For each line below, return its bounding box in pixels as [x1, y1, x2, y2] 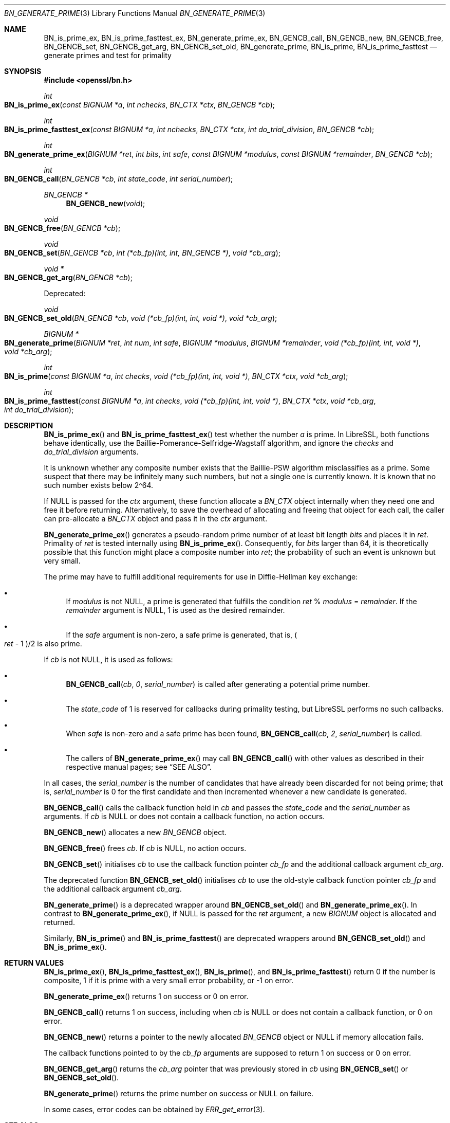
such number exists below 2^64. [44, 481, 154, 490]
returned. [44, 918, 75, 927]
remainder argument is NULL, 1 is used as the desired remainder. [66, 606, 285, 614]
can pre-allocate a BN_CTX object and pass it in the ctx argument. [44, 514, 268, 523]
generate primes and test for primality [44, 51, 172, 60]
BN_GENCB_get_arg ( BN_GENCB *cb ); [4, 273, 133, 282]
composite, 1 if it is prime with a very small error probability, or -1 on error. [44, 976, 294, 985]
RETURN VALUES [4, 958, 64, 967]
